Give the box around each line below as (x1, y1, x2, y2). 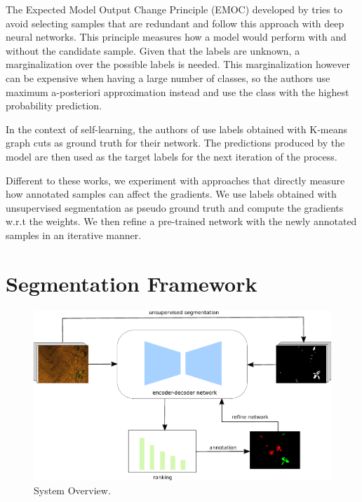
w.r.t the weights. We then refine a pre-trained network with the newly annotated (6, 214, 357, 229)
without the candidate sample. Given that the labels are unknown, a (6, 43, 300, 57)
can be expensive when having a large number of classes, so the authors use (6, 70, 330, 85)
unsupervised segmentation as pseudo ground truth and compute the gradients (6, 200, 344, 215)
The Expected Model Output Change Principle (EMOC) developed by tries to (6, 2, 342, 16)
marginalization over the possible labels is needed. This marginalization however (6, 57, 350, 72)
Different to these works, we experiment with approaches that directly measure (6, 172, 345, 187)
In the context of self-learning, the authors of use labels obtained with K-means (6, 121, 347, 136)
